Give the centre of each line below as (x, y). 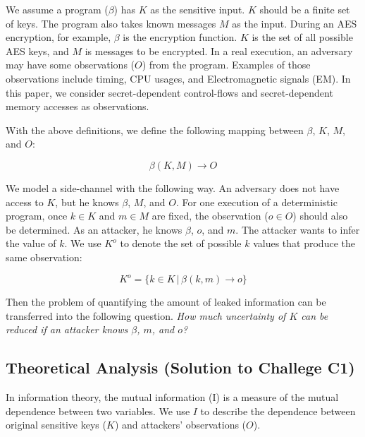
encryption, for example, (58, 37)
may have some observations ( (70, 65)
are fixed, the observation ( (210, 216)
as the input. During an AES (295, 23)
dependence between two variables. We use (98, 411)
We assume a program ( (57, 9)
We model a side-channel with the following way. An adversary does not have (173, 187)
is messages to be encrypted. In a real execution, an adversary (219, 50)
